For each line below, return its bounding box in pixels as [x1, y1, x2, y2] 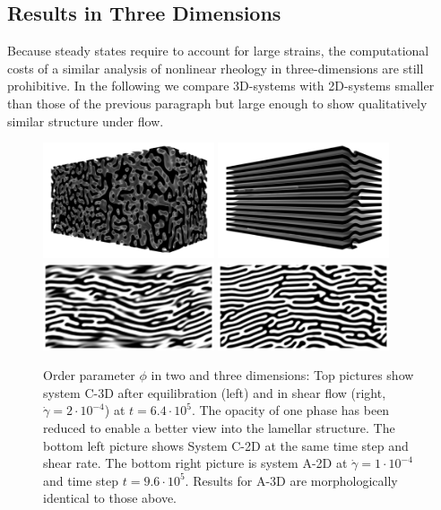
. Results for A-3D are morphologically [185, 471, 398, 489]
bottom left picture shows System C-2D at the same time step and [43, 436, 409, 454]
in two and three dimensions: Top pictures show [151, 366, 414, 385]
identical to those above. [43, 488, 177, 507]
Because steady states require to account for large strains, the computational [7, 41, 429, 60]
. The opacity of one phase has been [191, 401, 390, 419]
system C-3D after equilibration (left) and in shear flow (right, [43, 383, 386, 402]
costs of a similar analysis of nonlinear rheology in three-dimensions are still [7, 58, 424, 77]
